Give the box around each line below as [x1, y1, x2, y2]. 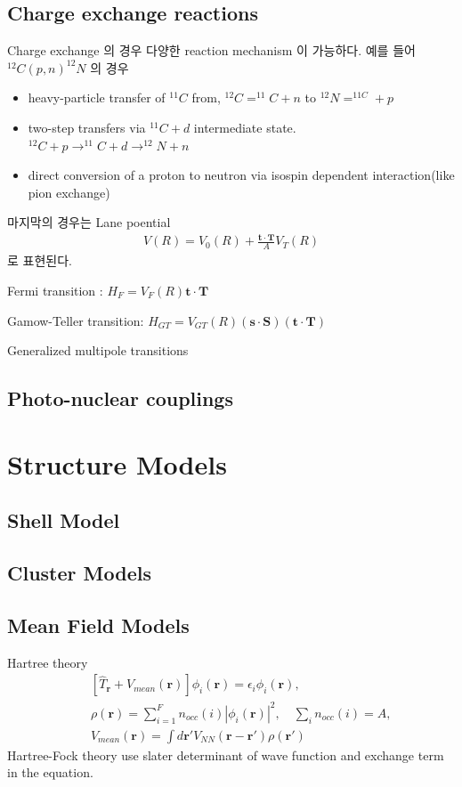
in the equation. [7, 763, 93, 782]
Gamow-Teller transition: [7, 311, 144, 329]
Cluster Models [7, 559, 151, 587]
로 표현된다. [7, 251, 72, 270]
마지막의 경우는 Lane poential [7, 213, 171, 231]
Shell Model [7, 507, 120, 534]
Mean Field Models [7, 611, 190, 638]
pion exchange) [28, 183, 110, 201]
